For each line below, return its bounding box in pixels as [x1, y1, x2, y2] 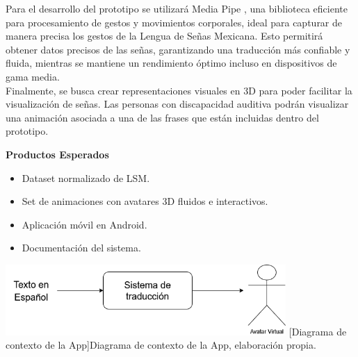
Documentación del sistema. [22, 240, 141, 255]
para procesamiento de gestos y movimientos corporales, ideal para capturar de [6, 15, 343, 29]
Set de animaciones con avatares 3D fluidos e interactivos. [22, 194, 268, 208]
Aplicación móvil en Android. [22, 217, 147, 231]
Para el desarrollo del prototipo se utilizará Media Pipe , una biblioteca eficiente [6, 1, 348, 15]
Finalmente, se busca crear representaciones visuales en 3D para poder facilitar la [6, 83, 352, 97]
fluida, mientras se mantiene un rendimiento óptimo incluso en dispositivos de [6, 56, 337, 70]
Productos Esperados [6, 147, 109, 161]
